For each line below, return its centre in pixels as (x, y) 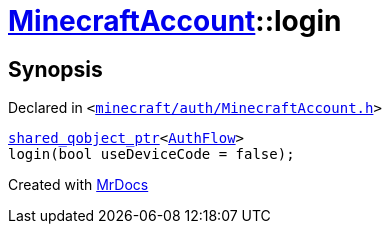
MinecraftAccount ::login (175, 21)
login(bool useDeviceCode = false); (151, 154)
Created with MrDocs (78, 185)
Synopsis (55, 69)
